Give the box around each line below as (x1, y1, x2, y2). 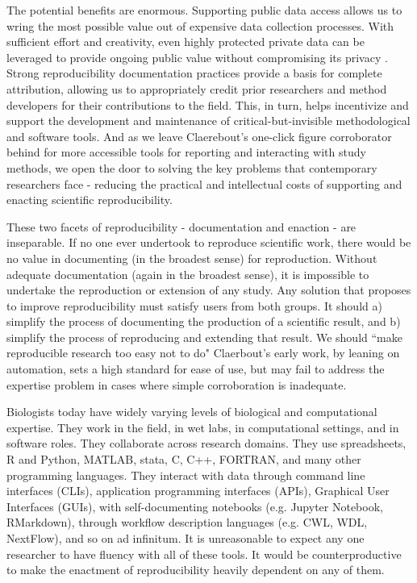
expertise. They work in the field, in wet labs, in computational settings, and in (6, 419, 399, 435)
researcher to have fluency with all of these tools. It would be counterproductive (6, 545, 402, 562)
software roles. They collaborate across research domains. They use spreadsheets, (6, 435, 407, 452)
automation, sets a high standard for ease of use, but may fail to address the (6, 360, 385, 377)
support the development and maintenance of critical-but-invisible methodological (6, 112, 411, 129)
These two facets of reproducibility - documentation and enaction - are (6, 218, 357, 235)
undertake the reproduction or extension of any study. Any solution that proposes (6, 281, 411, 298)
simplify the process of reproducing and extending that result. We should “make (6, 328, 402, 345)
